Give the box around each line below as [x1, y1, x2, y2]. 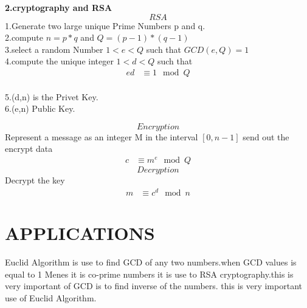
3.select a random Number [5, 43, 103, 55]
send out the [243, 130, 289, 143]
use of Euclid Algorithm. [5, 291, 97, 304]
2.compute [5, 31, 43, 44]
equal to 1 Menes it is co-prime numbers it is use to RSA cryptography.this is [5, 267, 294, 280]
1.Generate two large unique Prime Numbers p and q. [5, 19, 205, 32]
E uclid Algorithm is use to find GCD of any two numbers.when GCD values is [5, 255, 297, 268]
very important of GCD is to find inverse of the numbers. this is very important [5, 279, 302, 292]
